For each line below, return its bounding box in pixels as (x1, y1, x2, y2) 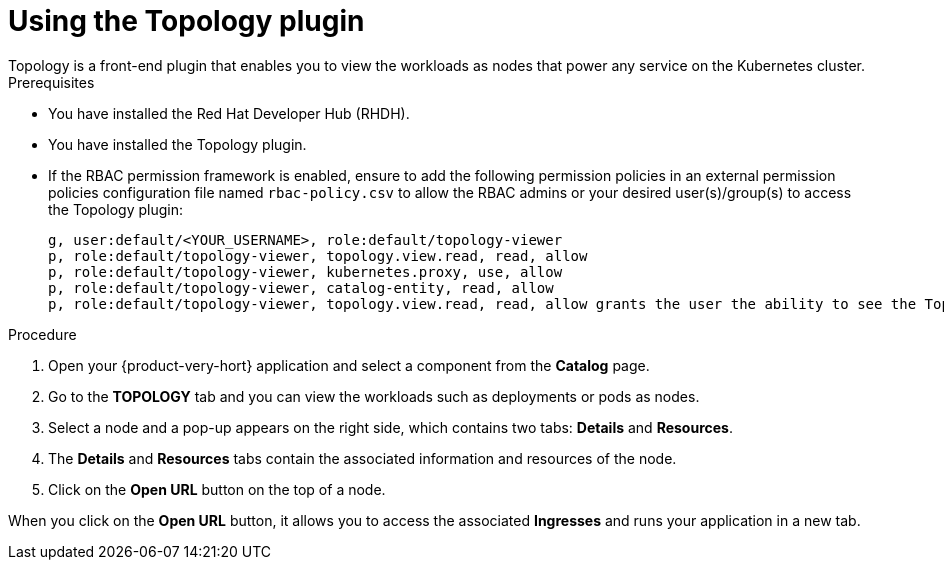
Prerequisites (8, 73, 95, 91)
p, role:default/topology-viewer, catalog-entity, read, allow (48, 279, 554, 296)
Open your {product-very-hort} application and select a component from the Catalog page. (48, 356, 650, 374)
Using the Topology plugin (8, 4, 365, 38)
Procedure (8, 325, 77, 343)
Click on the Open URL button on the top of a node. (48, 480, 386, 498)
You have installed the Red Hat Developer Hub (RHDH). (48, 104, 410, 122)
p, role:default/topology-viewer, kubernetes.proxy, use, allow (48, 263, 563, 280)
